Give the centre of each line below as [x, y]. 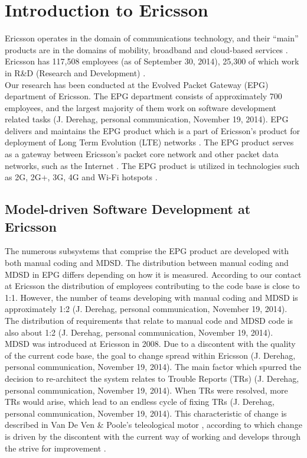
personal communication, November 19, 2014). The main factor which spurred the [153, 367]
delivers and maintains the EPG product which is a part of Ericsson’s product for [152, 130]
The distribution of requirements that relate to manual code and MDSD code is [149, 320]
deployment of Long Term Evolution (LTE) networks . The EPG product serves [149, 142]
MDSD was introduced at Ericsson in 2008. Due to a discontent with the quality [150, 344]
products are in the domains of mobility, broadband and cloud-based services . [146, 49]
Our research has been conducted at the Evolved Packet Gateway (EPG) [137, 84]
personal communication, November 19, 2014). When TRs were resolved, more [146, 390]
